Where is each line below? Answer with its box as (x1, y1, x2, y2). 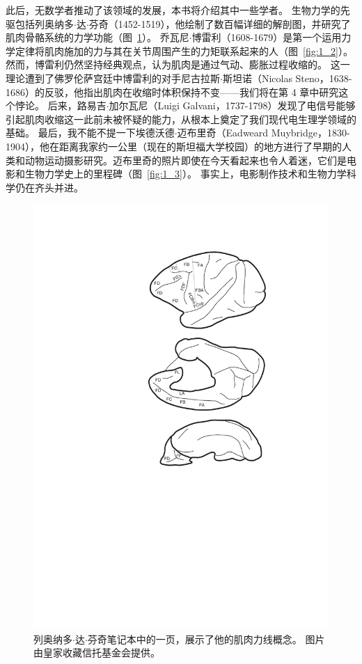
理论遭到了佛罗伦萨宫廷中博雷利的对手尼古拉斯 (6, 70, 220, 85)
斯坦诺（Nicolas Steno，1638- (222, 70, 352, 85)
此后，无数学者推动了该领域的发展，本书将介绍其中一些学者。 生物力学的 (6, 3, 340, 17)
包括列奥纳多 (15, 16, 74, 31)
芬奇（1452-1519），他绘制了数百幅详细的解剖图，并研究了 (88, 16, 351, 31)
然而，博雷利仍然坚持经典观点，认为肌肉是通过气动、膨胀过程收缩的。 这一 (6, 57, 350, 72)
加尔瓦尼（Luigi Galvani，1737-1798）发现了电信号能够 (109, 98, 356, 113)
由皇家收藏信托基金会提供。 (33, 645, 160, 660)
